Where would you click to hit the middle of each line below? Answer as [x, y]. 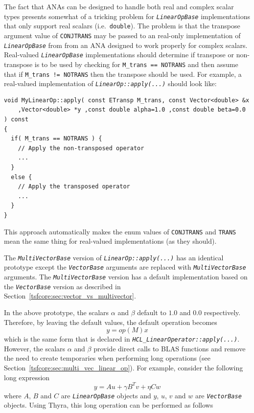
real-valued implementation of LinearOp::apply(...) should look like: [110, 83]
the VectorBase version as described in [62, 286]
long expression [27, 377]
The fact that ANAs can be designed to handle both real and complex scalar [119, 6]
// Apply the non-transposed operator [81, 148]
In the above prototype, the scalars [57, 312]
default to [152, 312]
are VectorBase [218, 395]
